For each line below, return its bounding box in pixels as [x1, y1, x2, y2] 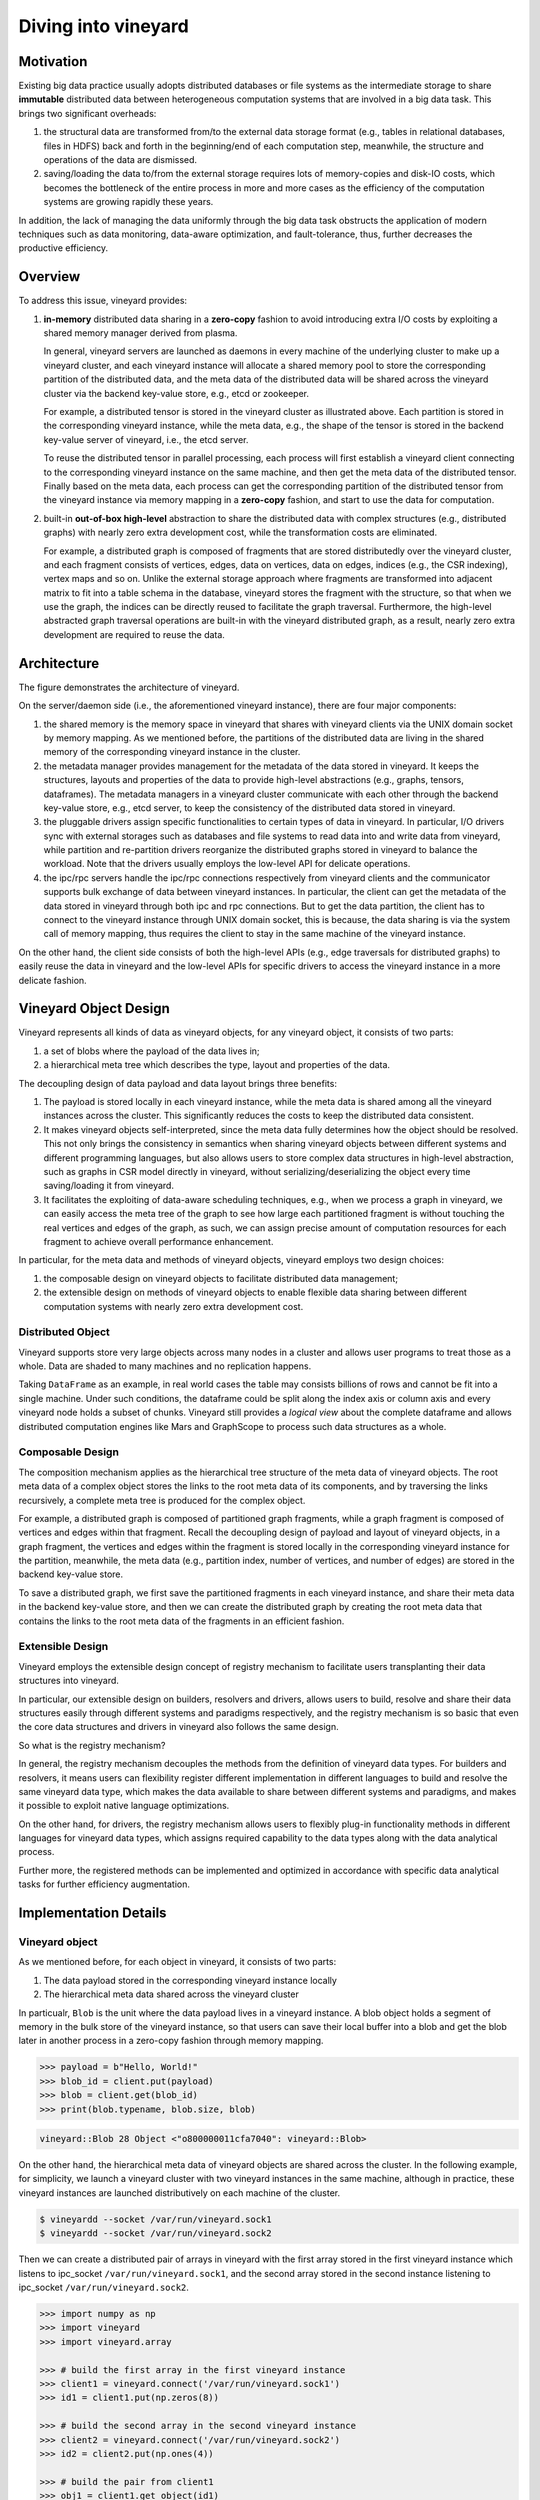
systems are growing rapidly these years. [43, 196, 214, 208]
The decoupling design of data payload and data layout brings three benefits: [18, 1077, 337, 1089]
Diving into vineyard [18, 15, 189, 37]
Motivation [18, 53, 88, 70]
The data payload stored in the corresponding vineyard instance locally [43, 1974, 337, 1986]
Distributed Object [18, 1325, 110, 1339]
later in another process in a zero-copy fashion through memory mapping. [18, 2035, 324, 2047]
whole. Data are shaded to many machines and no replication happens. [18, 1360, 312, 1372]
